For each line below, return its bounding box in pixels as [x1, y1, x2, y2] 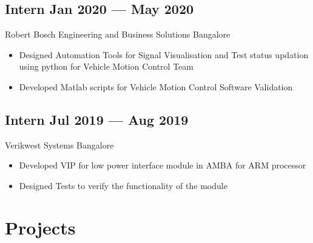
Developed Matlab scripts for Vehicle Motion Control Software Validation [19, 80, 293, 93]
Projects [5, 215, 76, 239]
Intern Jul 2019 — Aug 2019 [5, 110, 189, 128]
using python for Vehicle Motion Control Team [19, 60, 194, 73]
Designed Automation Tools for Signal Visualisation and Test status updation [19, 48, 309, 61]
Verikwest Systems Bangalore [5, 138, 114, 151]
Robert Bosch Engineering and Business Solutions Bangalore [5, 28, 231, 41]
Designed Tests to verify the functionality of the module [19, 179, 227, 191]
